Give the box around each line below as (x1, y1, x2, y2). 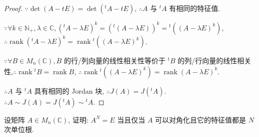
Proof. (4, 3, 22, 13)
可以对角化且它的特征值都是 (155, 114, 246, 125)
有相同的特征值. (169, 3, 220, 13)
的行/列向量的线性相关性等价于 (63, 55, 165, 65)
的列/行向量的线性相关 (177, 55, 251, 65)
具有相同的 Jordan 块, (34, 85, 104, 96)
